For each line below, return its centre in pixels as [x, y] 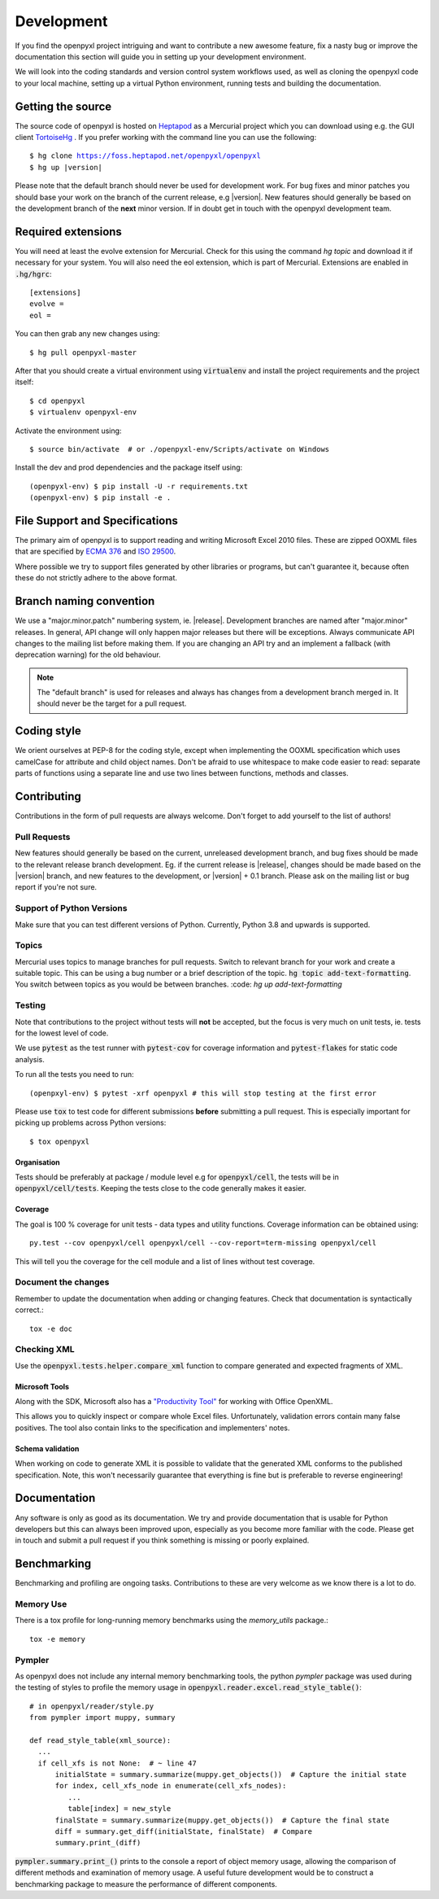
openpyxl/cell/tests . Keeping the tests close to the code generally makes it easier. [161, 1188]
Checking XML [45, 1350]
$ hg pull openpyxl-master [83, 352]
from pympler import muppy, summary [102, 1718]
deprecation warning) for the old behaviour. [88, 654]
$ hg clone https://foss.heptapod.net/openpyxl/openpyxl [146, 156]
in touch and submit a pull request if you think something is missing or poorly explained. [162, 1540]
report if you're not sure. [56, 887]
